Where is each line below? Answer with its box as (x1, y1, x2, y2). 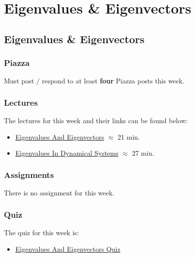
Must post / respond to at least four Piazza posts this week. (4, 76, 185, 86)
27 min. (132, 148, 154, 158)
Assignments (4, 168, 54, 180)
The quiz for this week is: (4, 227, 79, 237)
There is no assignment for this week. (4, 188, 115, 198)
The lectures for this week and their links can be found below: (4, 115, 188, 126)
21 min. (118, 131, 140, 142)
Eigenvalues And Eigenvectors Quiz (15, 243, 120, 254)
